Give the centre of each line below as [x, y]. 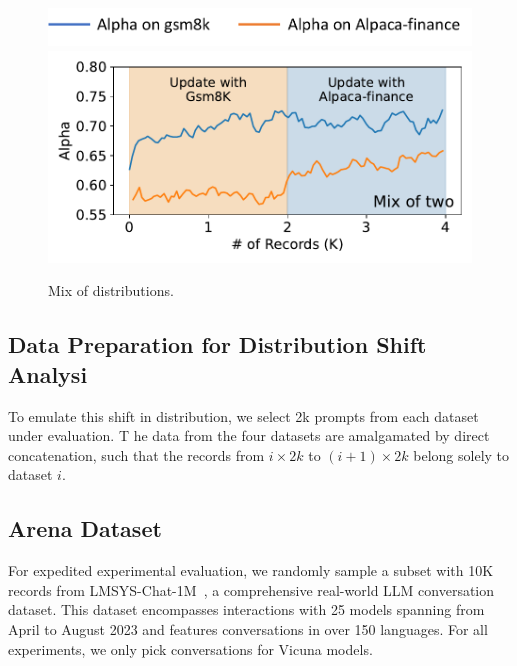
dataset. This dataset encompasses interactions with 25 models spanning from [246, 609]
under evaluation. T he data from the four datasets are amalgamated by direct [249, 435]
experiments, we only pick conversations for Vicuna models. [190, 648]
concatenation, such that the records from [136, 454]
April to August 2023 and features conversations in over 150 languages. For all [248, 628]
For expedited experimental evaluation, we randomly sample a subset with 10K [251, 570]
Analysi [48, 373]
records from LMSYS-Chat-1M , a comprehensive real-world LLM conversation [251, 589]
